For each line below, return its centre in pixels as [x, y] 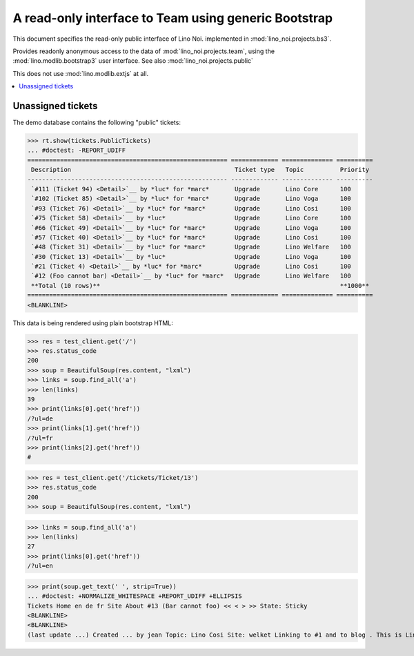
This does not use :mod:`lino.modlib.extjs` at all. [81, 73]
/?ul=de [40, 418]
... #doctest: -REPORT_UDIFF [77, 151]
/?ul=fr [40, 438]
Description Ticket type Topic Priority [200, 170]
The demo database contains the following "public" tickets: [97, 123]
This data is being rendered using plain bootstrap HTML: [93, 323]
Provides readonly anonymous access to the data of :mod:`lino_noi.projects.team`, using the [144, 51]
